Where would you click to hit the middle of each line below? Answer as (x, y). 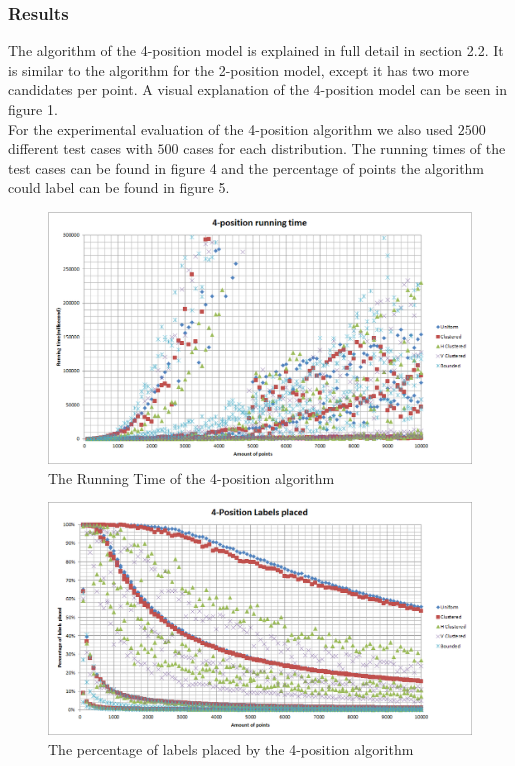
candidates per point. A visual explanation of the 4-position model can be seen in (257, 89)
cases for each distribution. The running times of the (344, 148)
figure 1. (33, 109)
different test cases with (80, 148)
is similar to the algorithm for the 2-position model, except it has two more (238, 69)
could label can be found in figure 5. (119, 187)
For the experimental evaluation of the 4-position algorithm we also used (231, 128)
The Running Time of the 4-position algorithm (191, 477)
